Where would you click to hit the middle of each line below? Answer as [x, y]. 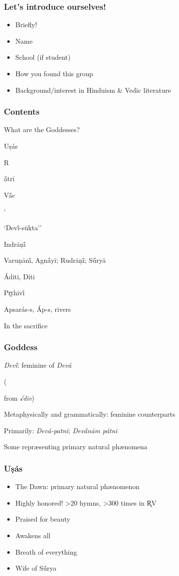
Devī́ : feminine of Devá [38, 365]
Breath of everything [46, 551]
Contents [22, 111]
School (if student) [43, 57]
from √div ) [19, 398]
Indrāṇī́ [15, 244]
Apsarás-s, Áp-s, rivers [38, 309]
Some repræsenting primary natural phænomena [76, 447]
